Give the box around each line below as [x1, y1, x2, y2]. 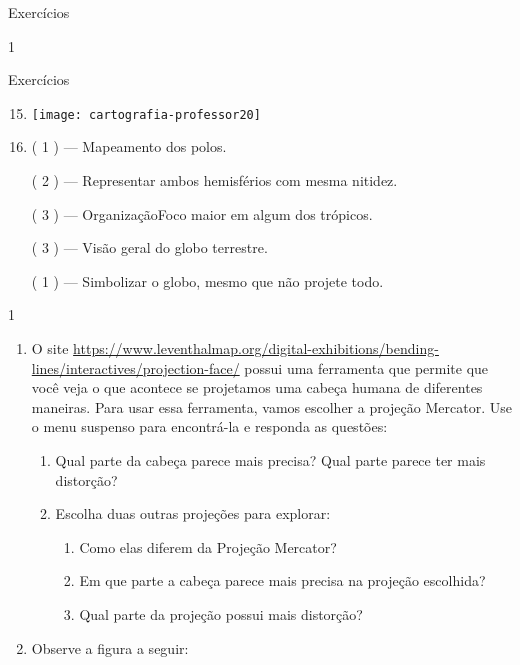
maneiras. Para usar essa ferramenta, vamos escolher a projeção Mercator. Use [31, 396, 512, 417]
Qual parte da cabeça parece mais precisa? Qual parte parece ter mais [55, 449, 486, 470]
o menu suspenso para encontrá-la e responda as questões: [31, 416, 388, 437]
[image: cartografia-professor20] [31, 107, 261, 122]
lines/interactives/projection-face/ [31, 357, 240, 378]
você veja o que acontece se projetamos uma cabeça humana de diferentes [31, 377, 483, 398]
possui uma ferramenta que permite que [244, 357, 489, 378]
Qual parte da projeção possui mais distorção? [79, 603, 363, 624]
